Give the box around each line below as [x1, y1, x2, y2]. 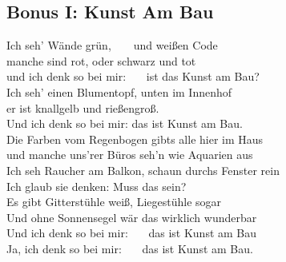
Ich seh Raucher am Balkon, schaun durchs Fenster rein [6, 161, 280, 178]
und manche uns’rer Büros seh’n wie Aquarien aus [6, 146, 253, 163]
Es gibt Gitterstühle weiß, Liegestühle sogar [6, 193, 222, 210]
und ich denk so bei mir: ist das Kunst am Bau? [6, 68, 260, 85]
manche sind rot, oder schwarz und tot [6, 52, 196, 69]
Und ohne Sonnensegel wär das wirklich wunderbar [6, 208, 257, 225]
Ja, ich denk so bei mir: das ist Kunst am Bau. [6, 240, 253, 256]
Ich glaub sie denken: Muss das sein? [6, 177, 187, 194]
